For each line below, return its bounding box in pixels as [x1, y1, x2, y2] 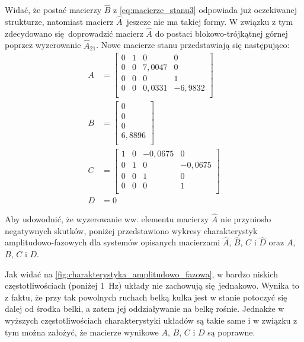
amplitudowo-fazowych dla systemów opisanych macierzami [5, 236, 220, 248]
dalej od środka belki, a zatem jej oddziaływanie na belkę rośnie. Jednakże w [5, 302, 284, 315]
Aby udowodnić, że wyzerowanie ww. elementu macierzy [5, 213, 209, 225]
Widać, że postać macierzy [5, 4, 102, 16]
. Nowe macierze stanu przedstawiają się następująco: [96, 39, 290, 51]
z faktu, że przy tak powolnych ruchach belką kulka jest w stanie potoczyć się [5, 290, 287, 303]
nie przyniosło [220, 213, 271, 225]
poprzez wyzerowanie [5, 39, 81, 51]
